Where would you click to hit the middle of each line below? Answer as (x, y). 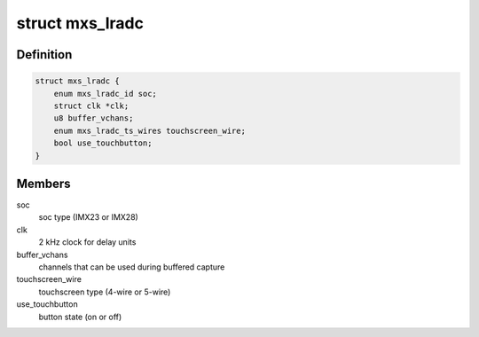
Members (43, 183)
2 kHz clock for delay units (87, 242)
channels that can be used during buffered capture (132, 267)
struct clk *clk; (91, 106)
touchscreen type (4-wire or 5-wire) (105, 292)
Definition (44, 55)
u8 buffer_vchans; (94, 118)
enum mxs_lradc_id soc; (105, 94)
